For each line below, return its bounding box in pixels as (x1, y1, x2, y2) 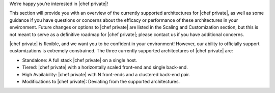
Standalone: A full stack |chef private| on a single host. (22, 57, 137, 63)
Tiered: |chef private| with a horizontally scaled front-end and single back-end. (22, 64, 188, 71)
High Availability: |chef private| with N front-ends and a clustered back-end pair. (22, 71, 190, 77)
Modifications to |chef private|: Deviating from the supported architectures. (22, 78, 180, 84)
